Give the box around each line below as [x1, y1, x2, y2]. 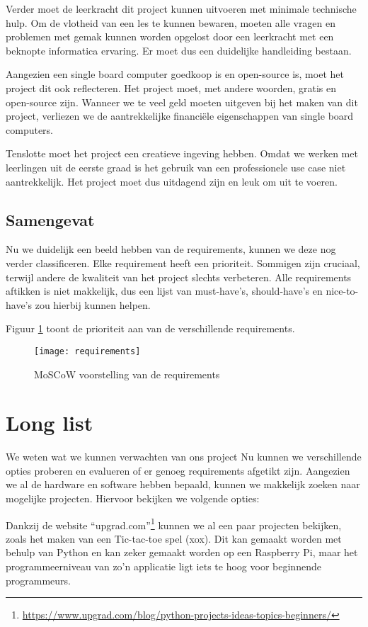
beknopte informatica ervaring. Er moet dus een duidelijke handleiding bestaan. [6, 43, 352, 57]
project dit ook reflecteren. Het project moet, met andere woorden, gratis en [6, 80, 336, 95]
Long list [6, 408, 93, 437]
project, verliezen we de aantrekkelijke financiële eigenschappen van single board [6, 108, 354, 123]
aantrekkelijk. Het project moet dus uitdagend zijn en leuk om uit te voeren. [6, 174, 338, 188]
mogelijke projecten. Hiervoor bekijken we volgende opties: [6, 491, 260, 506]
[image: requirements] [34, 346, 141, 356]
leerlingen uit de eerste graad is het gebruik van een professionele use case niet [6, 159, 346, 174]
